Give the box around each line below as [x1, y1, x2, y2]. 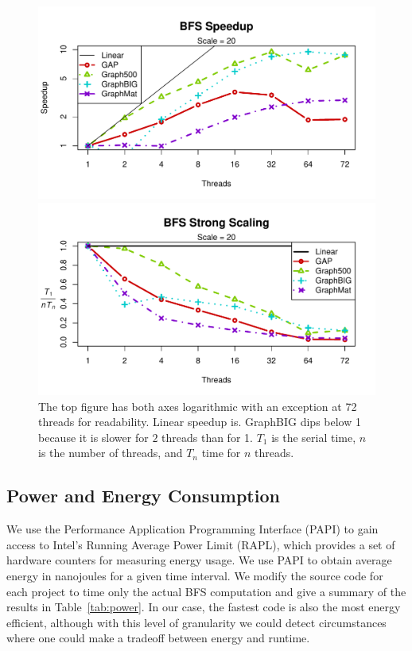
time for [201, 444, 241, 461]
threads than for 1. [161, 428, 253, 445]
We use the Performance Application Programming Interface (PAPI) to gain [6, 521, 379, 537]
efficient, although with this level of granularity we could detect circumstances [6, 614, 387, 630]
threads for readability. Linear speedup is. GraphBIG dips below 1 [38, 413, 361, 430]
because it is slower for [38, 428, 149, 445]
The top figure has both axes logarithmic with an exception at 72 [38, 397, 357, 414]
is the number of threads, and [38, 444, 183, 461]
